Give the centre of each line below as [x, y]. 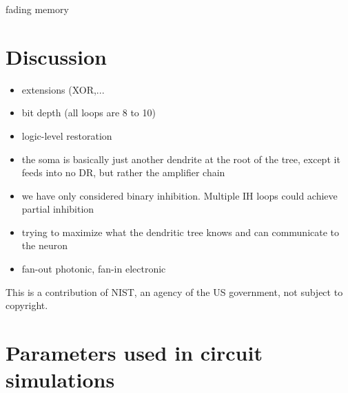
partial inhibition [58, 209]
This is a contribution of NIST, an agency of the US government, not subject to [174, 291]
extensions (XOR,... [63, 89]
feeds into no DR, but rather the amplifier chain [123, 172]
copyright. [27, 305]
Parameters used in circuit [134, 353]
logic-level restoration [67, 135]
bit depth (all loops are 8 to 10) [89, 113]
